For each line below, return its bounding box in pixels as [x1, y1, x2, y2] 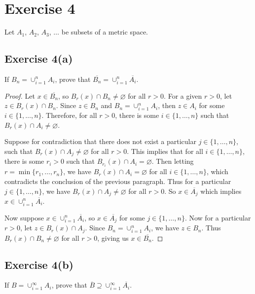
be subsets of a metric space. [61, 27, 148, 37]
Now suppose [4, 212, 44, 222]
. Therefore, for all [41, 110, 97, 120]
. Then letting [151, 156, 194, 166]
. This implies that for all [127, 146, 203, 156]
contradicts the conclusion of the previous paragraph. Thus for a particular [4, 176, 231, 186]
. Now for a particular [184, 212, 251, 222]
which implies [200, 185, 242, 196]
